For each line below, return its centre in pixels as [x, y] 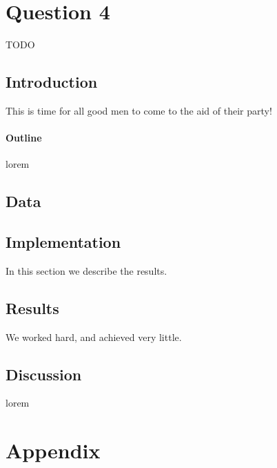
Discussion [44, 374]
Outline [24, 138]
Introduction [52, 82]
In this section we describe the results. [86, 270]
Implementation [63, 242]
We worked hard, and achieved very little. [94, 337]
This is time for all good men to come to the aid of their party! [139, 110]
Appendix [53, 450]
